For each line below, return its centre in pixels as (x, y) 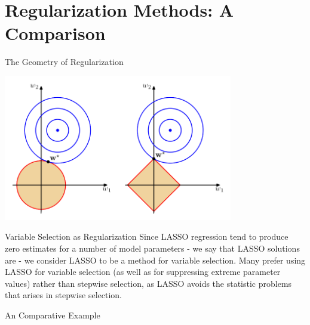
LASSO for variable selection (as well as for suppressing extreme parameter (143, 272)
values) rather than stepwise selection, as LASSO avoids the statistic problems (148, 283)
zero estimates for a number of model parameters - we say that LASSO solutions (152, 248)
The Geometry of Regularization (64, 62)
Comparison (55, 33)
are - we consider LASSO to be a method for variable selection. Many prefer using (155, 260)
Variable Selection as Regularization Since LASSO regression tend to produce (147, 236)
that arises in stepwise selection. (63, 295)
